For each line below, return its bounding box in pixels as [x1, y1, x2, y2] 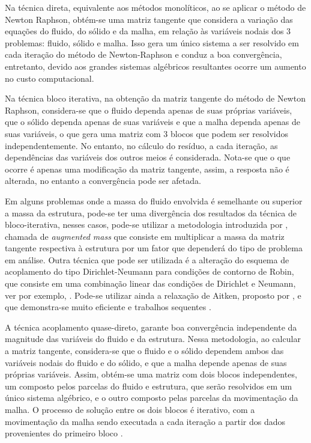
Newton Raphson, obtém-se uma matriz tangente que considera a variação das [5, 13, 293, 25]
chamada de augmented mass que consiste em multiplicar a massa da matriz [5, 230, 285, 242]
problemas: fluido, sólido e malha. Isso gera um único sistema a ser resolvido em [5, 36, 299, 49]
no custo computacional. [5, 72, 94, 84]
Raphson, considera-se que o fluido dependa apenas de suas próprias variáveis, [5, 103, 292, 116]
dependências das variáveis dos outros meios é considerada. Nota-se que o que [5, 151, 291, 163]
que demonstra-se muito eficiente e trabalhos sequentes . [5, 301, 211, 313]
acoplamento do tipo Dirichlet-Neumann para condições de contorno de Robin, [5, 265, 294, 278]
